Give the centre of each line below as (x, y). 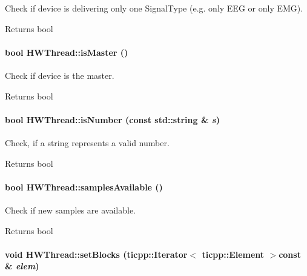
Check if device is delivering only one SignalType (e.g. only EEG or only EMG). (154, 8)
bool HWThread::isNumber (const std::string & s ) (112, 119)
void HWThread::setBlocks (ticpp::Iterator (96, 254)
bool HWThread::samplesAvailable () (84, 187)
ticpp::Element (233, 254)
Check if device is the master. (60, 75)
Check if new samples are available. (70, 210)
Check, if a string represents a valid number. (87, 142)
